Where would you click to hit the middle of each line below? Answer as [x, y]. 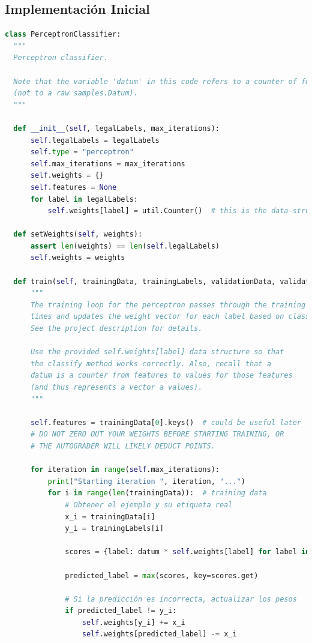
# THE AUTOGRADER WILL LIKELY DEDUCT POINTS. [123, 446]
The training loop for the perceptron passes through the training [168, 305]
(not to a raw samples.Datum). [76, 93]
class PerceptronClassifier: [63, 35]
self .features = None [73, 187]
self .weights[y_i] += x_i [133, 622]
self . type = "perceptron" [82, 152]
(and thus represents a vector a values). [116, 388]
